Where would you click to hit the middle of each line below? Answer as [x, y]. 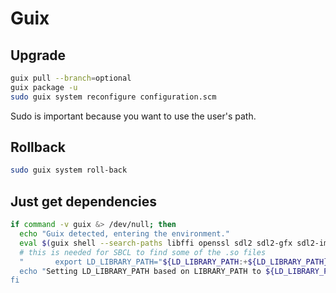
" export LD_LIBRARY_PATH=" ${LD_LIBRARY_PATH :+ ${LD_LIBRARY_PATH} [174, 262]
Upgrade [38, 55]
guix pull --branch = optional [71, 78]
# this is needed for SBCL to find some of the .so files [143, 252]
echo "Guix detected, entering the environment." [124, 234]
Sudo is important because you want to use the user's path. [133, 116]
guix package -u [44, 87]
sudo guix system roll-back [69, 170]
